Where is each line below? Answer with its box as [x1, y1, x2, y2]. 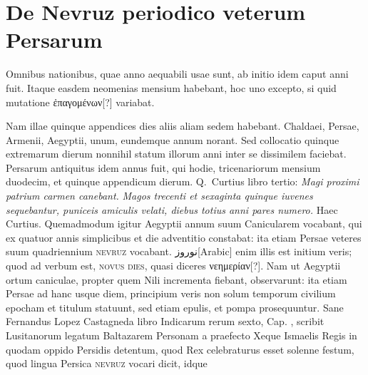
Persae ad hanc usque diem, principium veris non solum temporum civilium [6, 286, 336, 301]
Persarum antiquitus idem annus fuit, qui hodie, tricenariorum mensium [6, 160, 321, 175]
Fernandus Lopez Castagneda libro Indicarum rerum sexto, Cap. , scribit [6, 314, 324, 329]
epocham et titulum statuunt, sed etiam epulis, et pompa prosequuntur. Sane [6, 299, 344, 314]
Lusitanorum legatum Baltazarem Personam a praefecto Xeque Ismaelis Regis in [6, 328, 357, 342]
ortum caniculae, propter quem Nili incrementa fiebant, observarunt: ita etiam [6, 272, 347, 287]
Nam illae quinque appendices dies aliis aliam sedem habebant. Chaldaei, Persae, [6, 118, 359, 133]
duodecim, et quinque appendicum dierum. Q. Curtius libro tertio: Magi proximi [6, 174, 359, 189]
